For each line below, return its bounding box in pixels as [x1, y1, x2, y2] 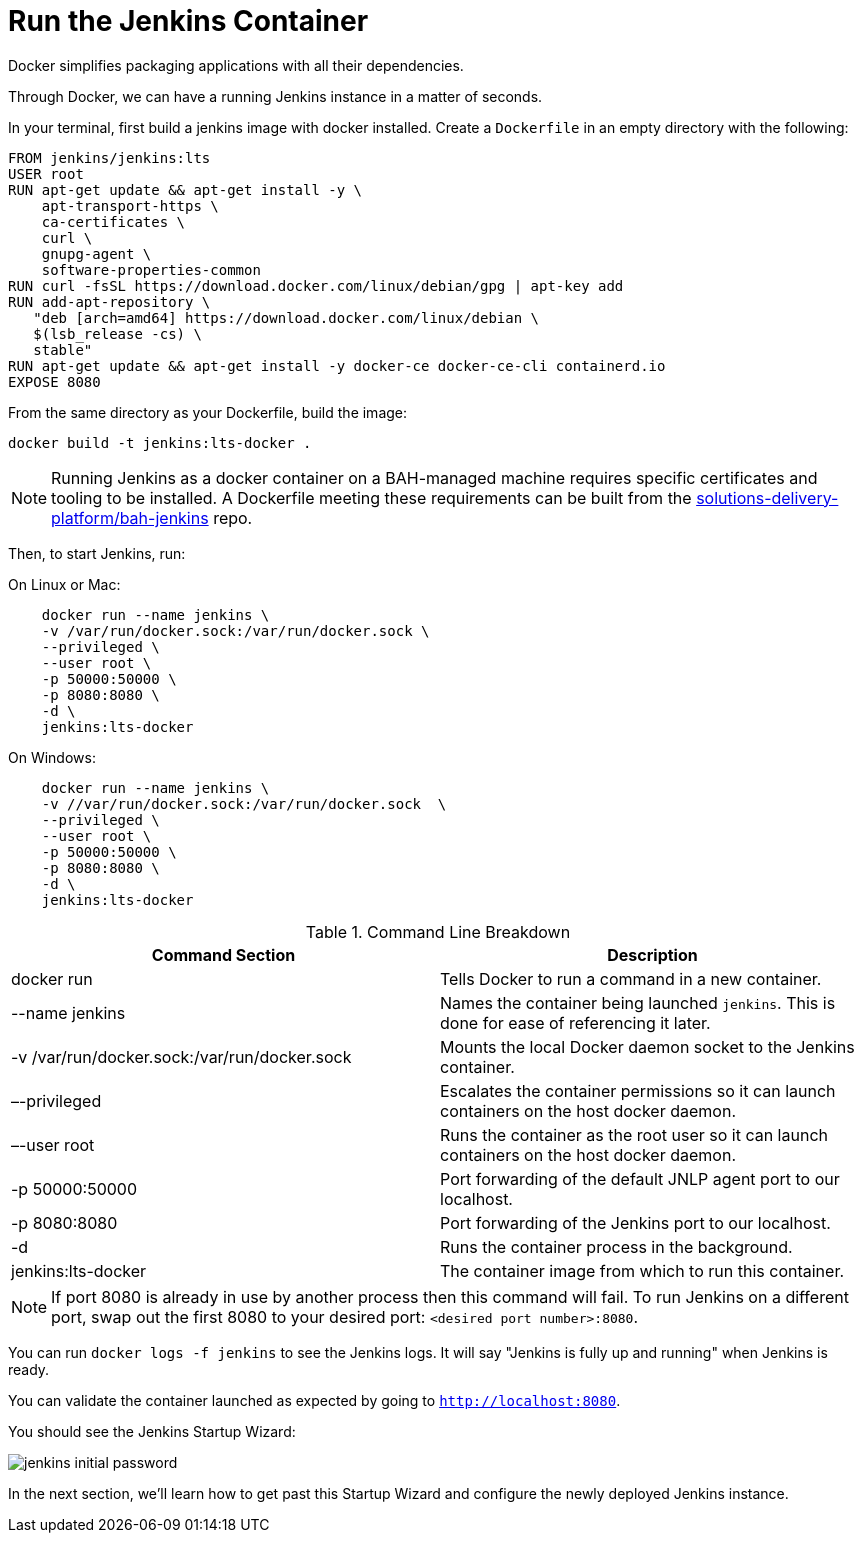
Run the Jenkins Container [8, 4, 369, 38]
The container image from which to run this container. [440, 1260, 845, 1281]
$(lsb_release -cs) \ [33, 325, 202, 342]
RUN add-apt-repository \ [8, 293, 211, 310]
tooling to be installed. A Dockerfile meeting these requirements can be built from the [51, 487, 692, 508]
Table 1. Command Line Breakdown [305, 921, 571, 942]
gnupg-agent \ [41, 245, 152, 262]
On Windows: [8, 748, 96, 766]
